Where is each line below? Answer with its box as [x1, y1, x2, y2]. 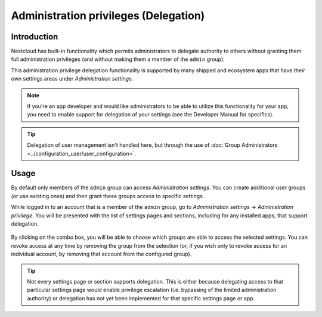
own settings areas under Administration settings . [11, 75, 134, 82]
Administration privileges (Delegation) [11, 9, 205, 22]
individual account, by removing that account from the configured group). [11, 251, 192, 258]
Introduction [11, 32, 58, 42]
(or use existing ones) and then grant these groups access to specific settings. [11, 192, 205, 199]
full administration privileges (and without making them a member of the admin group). [11, 56, 225, 63]
